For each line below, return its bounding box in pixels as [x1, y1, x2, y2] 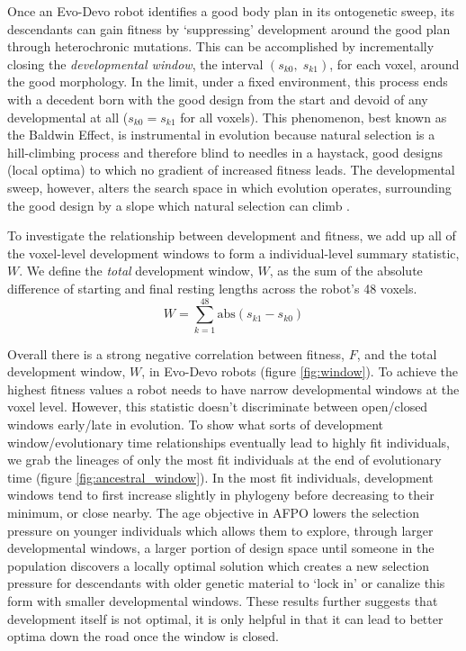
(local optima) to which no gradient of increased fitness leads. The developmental [7, 160, 455, 179]
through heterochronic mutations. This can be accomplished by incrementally [7, 37, 435, 56]
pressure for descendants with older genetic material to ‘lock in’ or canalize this [7, 574, 445, 592]
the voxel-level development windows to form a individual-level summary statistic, [7, 243, 460, 262]
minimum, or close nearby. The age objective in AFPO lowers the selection [7, 502, 420, 521]
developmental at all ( [7, 107, 129, 126]
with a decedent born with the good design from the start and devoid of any [7, 89, 428, 108]
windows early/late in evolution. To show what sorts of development [7, 415, 384, 433]
